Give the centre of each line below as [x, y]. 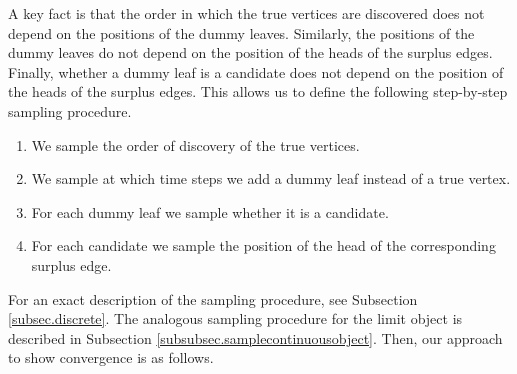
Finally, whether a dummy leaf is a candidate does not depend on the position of [256, 71]
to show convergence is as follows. [111, 357]
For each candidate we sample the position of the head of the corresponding [263, 245]
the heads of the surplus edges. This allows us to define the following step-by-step [258, 91]
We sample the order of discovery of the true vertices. [195, 144]
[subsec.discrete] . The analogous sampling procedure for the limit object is [235, 318]
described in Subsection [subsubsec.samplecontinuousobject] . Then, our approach [255, 337]
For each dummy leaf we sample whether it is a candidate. [210, 211]
